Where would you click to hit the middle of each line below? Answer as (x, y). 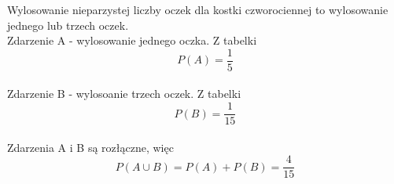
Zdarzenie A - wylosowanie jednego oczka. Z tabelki (132, 40)
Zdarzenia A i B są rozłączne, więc (90, 147)
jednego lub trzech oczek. (68, 25)
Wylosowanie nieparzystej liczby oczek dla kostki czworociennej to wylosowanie (198, 9)
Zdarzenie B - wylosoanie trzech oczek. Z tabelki (124, 94)
